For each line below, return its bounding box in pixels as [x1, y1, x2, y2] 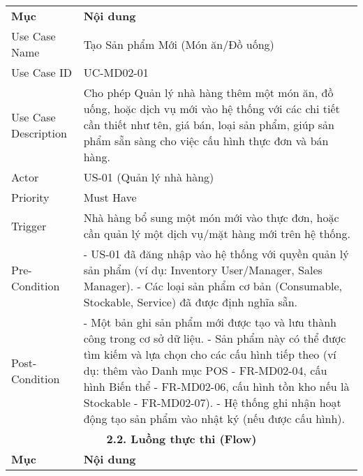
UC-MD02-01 [83, 64, 149, 80]
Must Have [83, 189, 137, 205]
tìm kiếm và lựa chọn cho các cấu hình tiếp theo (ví [83, 346, 336, 362]
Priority [11, 189, 50, 205]
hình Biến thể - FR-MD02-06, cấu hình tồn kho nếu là [83, 378, 350, 394]
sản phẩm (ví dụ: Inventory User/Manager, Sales [83, 262, 323, 278]
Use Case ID [11, 64, 73, 80]
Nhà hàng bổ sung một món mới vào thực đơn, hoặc [83, 209, 339, 225]
